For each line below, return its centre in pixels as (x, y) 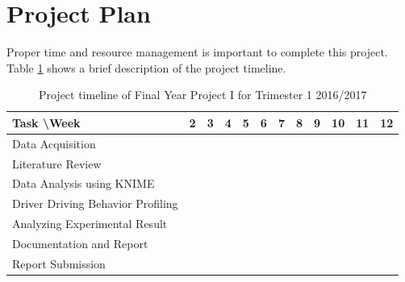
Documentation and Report (80, 243)
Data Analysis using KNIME (84, 183)
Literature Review (57, 163)
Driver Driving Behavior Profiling (95, 203)
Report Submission (59, 263)
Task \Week (46, 122)
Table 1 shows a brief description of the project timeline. (146, 67)
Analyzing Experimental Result (90, 224)
